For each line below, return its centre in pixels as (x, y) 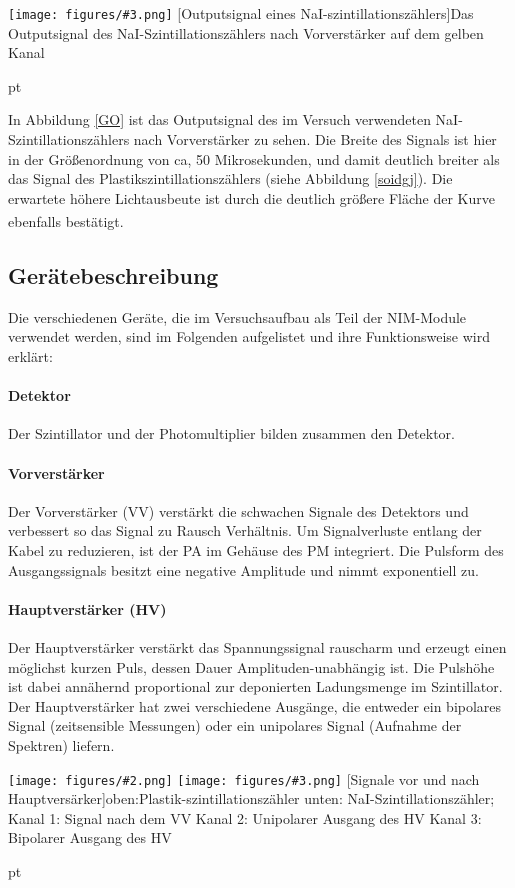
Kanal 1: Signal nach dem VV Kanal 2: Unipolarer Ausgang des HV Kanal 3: (245, 817)
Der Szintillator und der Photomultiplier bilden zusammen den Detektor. (231, 433)
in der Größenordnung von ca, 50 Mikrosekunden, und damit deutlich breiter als (254, 158)
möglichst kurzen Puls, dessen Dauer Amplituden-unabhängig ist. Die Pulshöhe (251, 666)
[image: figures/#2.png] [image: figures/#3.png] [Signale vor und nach (244, 778)
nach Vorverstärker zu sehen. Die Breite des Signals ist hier (315, 139)
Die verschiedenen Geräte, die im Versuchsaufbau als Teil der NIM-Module (237, 316)
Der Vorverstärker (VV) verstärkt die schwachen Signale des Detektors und (238, 510)
